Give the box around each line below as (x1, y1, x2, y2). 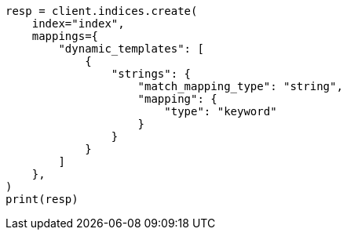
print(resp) (5, 193, 79, 205)
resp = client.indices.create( (5, 5, 198, 17)
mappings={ (31, 30, 99, 42)
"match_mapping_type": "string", (137, 80, 343, 93)
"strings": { (111, 67, 192, 80)
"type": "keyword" (164, 105, 277, 118)
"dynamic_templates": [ (58, 42, 204, 55)
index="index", (31, 17, 125, 30)
